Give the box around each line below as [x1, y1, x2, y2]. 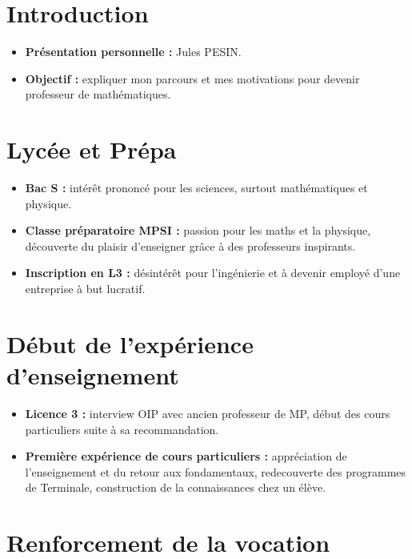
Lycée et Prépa [6, 133, 177, 166]
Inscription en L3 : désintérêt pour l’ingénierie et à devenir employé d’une [25, 264, 401, 281]
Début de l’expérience [6, 327, 254, 360]
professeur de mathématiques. [25, 86, 171, 103]
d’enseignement [6, 358, 179, 391]
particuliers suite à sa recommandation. [25, 420, 219, 437]
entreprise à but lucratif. [25, 280, 146, 296]
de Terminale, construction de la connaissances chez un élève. [25, 479, 326, 496]
